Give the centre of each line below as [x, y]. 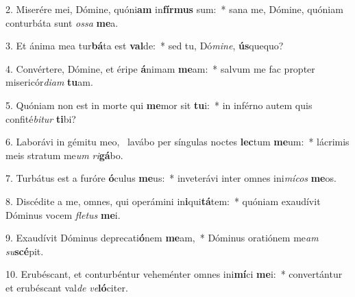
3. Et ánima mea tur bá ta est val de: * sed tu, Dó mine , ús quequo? [145, 46]
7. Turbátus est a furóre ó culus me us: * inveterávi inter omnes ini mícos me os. [171, 178]
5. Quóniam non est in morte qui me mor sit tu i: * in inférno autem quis [159, 105]
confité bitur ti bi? [41, 118]
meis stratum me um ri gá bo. [64, 155]
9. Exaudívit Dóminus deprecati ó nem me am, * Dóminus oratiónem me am [162, 238]
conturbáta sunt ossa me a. [62, 22]
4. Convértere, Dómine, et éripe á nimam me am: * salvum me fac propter [160, 68]
